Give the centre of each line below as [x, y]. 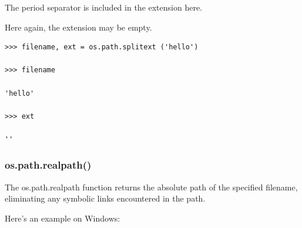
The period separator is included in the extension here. [104, 7]
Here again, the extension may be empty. [78, 27]
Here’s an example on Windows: [63, 218]
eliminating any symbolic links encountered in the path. [105, 198]
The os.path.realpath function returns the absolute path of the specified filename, [151, 187]
